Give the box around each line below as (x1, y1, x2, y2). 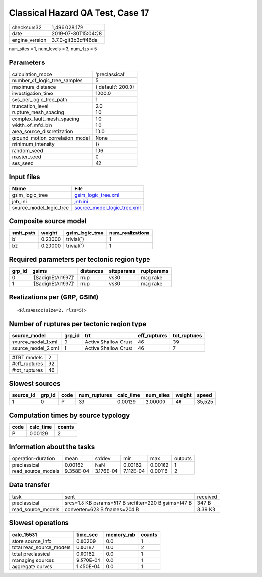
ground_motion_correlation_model (12, 135, 90, 141)
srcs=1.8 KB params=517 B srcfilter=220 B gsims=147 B (65, 499, 192, 506)
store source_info (12, 538, 52, 545)
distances (80, 268, 104, 274)
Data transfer (9, 481, 50, 489)
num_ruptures (78, 392, 112, 399)
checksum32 (12, 24, 42, 31)
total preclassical (12, 550, 51, 557)
